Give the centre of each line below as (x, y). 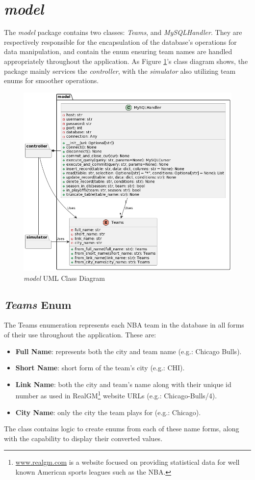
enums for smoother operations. (51, 80)
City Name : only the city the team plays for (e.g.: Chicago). (108, 412)
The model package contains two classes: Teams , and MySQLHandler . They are (123, 32)
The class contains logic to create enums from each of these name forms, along (122, 429)
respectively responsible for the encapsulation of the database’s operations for (120, 42)
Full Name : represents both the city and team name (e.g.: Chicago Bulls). (128, 351)
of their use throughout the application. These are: (80, 334)
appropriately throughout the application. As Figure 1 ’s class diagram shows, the (126, 61)
